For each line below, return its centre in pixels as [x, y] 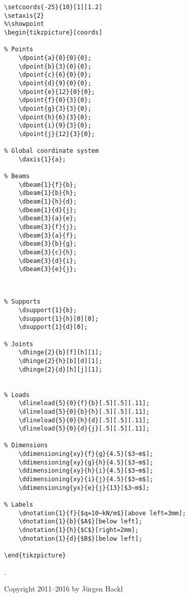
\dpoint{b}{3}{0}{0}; [55, 66]
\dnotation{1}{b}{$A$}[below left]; [81, 522]
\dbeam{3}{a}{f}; [48, 235]
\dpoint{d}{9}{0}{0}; [55, 83]
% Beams [17, 176]
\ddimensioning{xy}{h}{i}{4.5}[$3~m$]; [86, 471]
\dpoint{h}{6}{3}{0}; [55, 117]
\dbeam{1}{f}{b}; [48, 185]
